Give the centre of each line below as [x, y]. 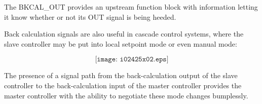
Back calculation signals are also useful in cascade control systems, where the [124, 34]
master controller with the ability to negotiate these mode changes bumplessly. [126, 95]
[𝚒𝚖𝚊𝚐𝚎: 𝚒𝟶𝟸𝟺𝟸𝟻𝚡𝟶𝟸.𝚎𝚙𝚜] [132, 60]
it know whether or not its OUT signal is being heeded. [90, 16]
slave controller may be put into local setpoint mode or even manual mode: [121, 43]
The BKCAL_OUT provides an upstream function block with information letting [131, 7]
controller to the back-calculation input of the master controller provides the [123, 85]
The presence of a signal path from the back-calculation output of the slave [121, 75]
